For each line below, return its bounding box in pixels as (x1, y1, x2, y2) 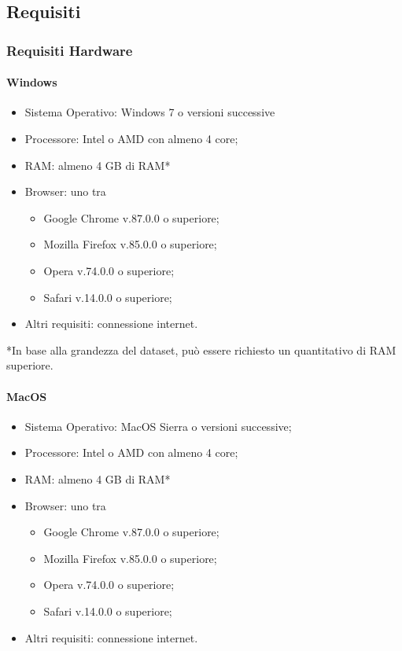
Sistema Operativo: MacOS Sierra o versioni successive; (24, 417, 292, 434)
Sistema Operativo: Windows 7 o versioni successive (24, 104, 275, 120)
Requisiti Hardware (6, 40, 133, 60)
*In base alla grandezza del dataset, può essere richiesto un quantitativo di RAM (6, 341, 396, 358)
